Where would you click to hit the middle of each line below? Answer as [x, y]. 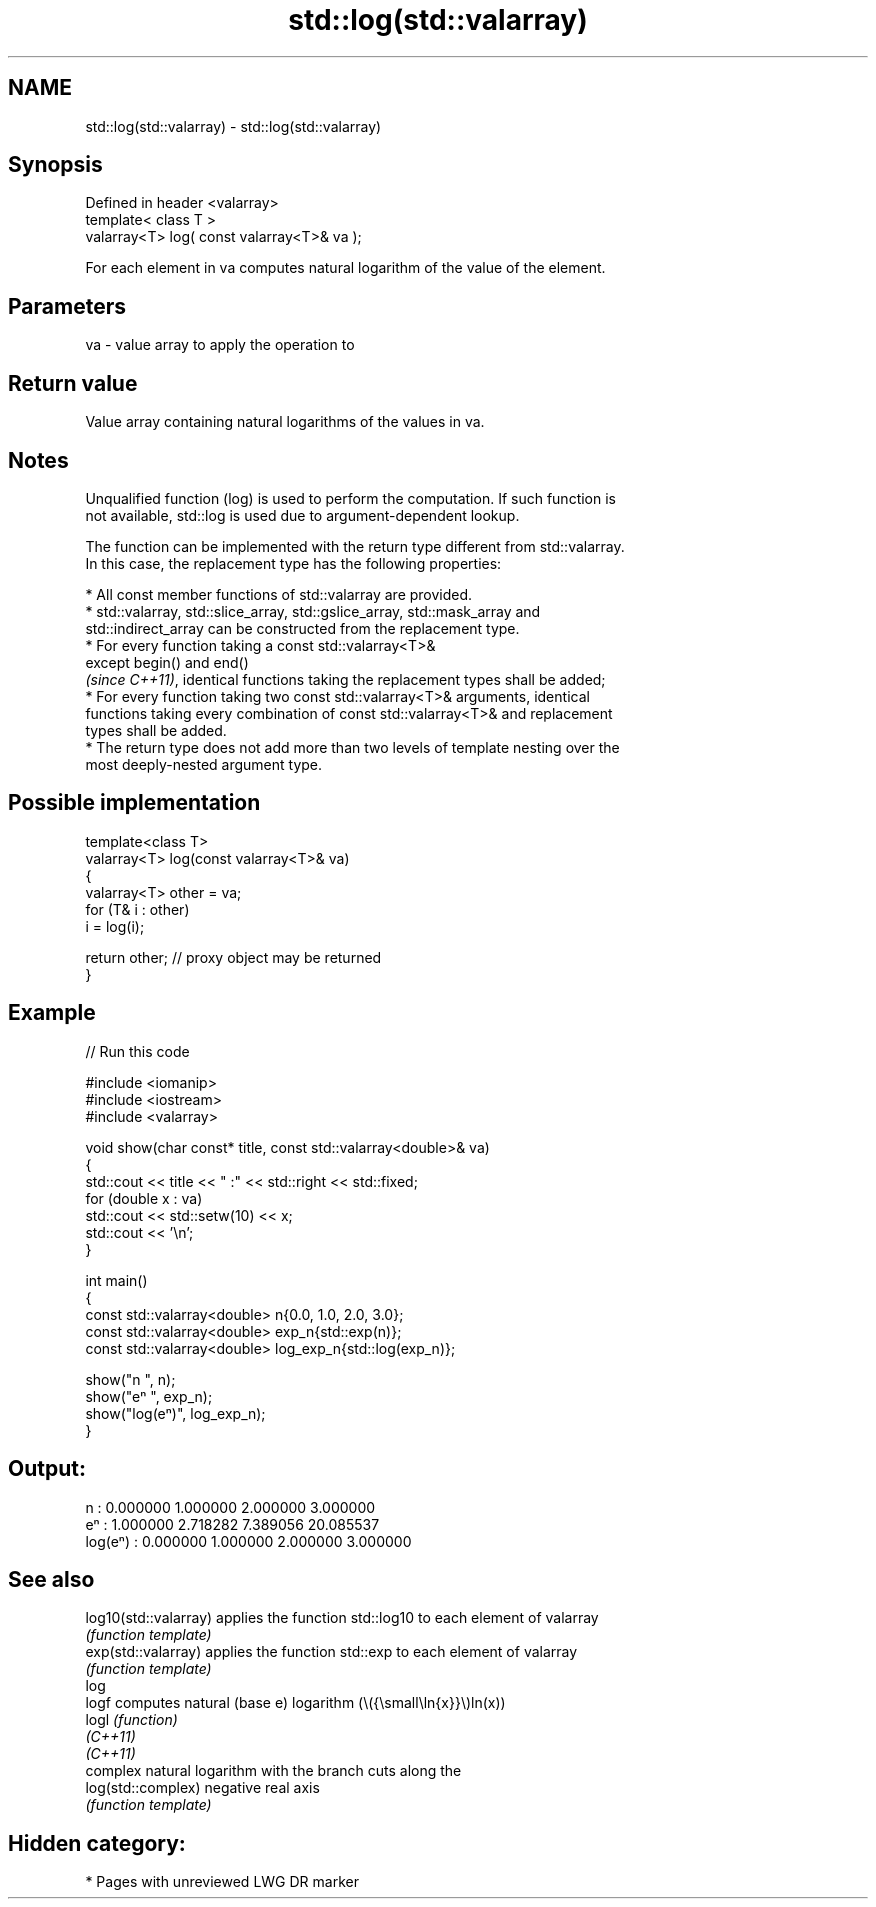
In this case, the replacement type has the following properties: [293, 563]
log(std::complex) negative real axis [202, 1788]
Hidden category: [97, 1843]
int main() [116, 1280]
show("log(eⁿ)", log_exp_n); [175, 1413]
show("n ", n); [130, 1379]
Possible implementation [134, 803]
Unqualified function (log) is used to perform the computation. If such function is [350, 498]
